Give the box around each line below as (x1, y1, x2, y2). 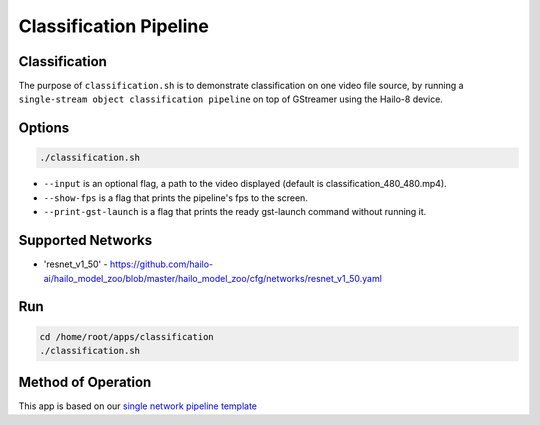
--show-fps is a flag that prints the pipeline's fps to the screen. (43, 191, 309, 204)
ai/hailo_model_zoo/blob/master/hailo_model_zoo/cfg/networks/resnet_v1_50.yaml (43, 272, 382, 284)
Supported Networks (18, 232, 153, 249)
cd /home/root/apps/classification (39, 331, 214, 342)
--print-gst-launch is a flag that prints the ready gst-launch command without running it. (43, 206, 427, 218)
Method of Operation (18, 374, 152, 391)
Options (18, 120, 70, 137)
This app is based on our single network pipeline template (18, 400, 258, 412)
